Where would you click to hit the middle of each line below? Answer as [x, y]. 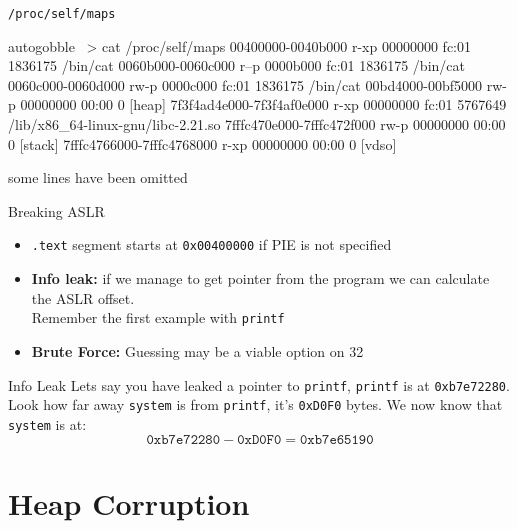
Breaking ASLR [56, 210]
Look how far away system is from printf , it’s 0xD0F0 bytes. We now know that [255, 404]
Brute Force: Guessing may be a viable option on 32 [197, 350]
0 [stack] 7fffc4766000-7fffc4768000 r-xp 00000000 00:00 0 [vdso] [202, 143]
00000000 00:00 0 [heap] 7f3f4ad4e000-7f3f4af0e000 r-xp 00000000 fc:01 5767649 [263, 104]
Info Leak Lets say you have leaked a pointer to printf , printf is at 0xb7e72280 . [259, 384]
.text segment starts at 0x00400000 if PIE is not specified [211, 244]
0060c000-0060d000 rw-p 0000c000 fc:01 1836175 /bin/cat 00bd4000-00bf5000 [245, 84]
